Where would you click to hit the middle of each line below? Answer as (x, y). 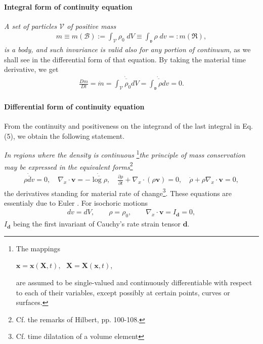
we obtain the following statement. (71, 136)
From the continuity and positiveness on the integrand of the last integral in (122, 126)
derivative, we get (31, 69)
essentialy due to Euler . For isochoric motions (76, 202)
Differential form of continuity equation (74, 106)
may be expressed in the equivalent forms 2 (69, 166)
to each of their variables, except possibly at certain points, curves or (123, 292)
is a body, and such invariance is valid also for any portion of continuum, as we (127, 49)
